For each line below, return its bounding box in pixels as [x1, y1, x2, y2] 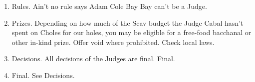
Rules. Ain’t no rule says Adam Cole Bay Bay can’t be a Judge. [11, 1, 207, 11]
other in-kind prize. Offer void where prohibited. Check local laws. [11, 37, 215, 47]
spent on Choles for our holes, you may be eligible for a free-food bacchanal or [11, 27, 252, 38]
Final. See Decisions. [11, 70, 75, 80]
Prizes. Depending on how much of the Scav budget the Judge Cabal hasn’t [11, 17, 244, 28]
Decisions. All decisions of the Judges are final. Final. [11, 53, 175, 64]
